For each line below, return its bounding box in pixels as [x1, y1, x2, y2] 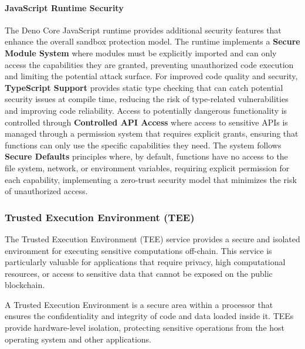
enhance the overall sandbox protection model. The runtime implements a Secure [5, 35, 300, 48]
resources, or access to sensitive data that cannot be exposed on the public [5, 267, 273, 279]
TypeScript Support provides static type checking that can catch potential [5, 81, 283, 93]
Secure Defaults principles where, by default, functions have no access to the [5, 150, 288, 162]
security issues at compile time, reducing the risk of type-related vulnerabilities [5, 93, 289, 105]
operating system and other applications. [5, 333, 151, 345]
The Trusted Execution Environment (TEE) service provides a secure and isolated [5, 232, 300, 245]
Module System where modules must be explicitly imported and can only [5, 46, 277, 59]
